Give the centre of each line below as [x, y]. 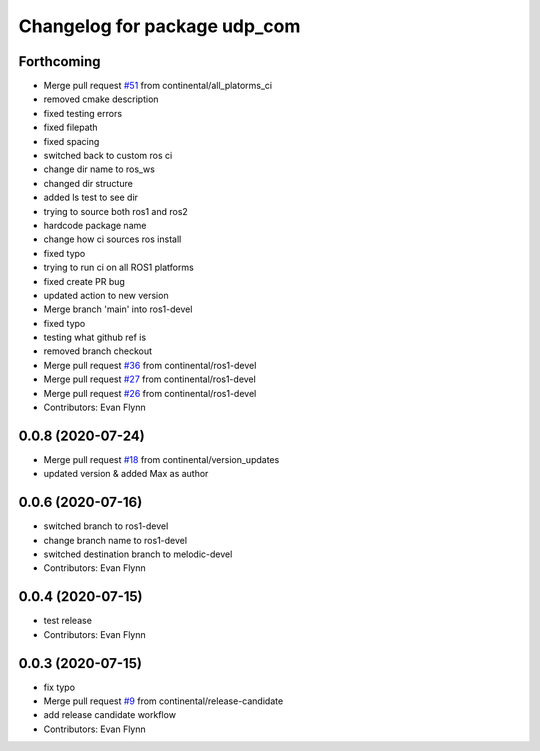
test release [67, 621]
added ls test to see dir [91, 197]
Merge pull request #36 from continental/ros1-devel [150, 365]
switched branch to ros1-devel [106, 526]
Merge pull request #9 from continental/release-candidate [163, 701]
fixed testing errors [83, 113]
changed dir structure [88, 183]
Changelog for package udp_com [159, 26]
